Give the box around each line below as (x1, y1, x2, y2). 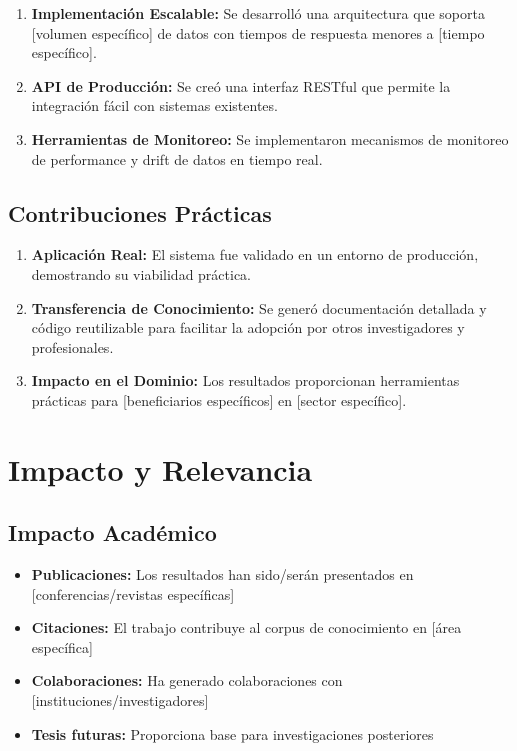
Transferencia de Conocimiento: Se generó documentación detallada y (31, 297, 487, 318)
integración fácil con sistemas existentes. (31, 95, 278, 116)
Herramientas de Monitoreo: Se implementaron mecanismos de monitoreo (31, 128, 509, 149)
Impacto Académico (8, 517, 217, 548)
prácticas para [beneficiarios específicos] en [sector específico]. (31, 389, 407, 410)
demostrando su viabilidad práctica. (31, 263, 252, 284)
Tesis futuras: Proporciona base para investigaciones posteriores (31, 723, 434, 744)
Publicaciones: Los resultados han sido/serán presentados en (31, 564, 414, 585)
